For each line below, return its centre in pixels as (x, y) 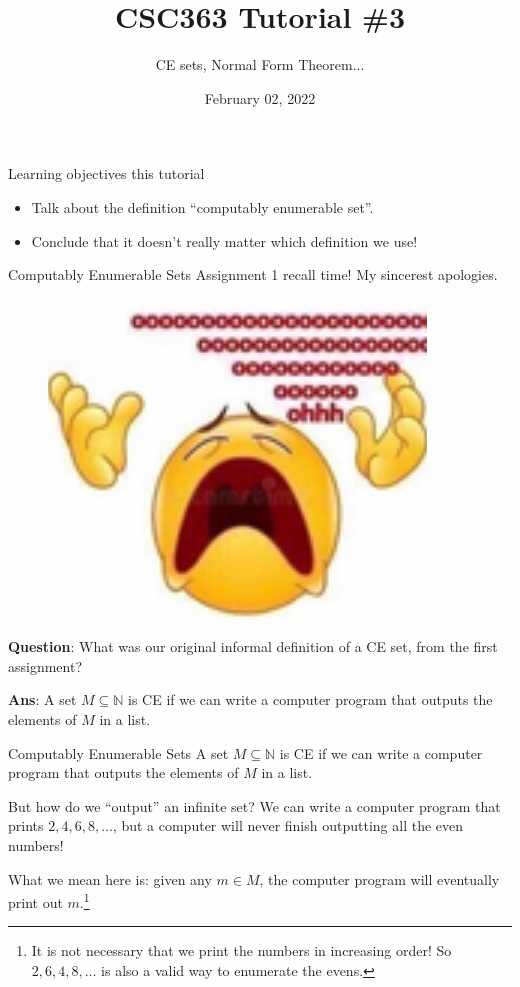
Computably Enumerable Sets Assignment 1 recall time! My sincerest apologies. (253, 274)
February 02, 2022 (260, 97)
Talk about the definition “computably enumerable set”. (202, 206)
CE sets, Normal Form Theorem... (260, 64)
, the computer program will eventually (379, 878)
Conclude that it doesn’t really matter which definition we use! (224, 240)
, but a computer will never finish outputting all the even (288, 825)
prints (26, 825)
